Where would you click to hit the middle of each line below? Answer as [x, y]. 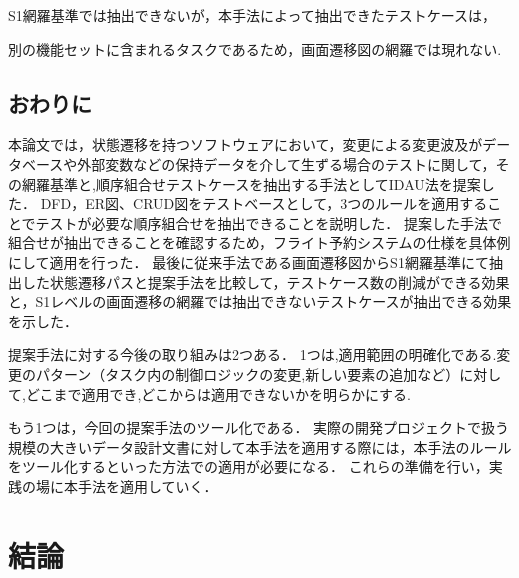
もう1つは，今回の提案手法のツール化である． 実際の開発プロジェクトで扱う [259, 427]
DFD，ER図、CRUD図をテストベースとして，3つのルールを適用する [264, 203]
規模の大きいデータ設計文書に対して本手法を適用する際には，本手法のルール [260, 446]
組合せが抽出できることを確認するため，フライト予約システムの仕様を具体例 [259, 242]
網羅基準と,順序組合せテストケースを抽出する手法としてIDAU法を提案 [251, 183]
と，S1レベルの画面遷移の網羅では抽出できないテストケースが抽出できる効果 [260, 301]
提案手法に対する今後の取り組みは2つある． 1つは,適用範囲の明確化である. [252, 354]
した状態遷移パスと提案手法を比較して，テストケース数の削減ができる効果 [265, 281]
